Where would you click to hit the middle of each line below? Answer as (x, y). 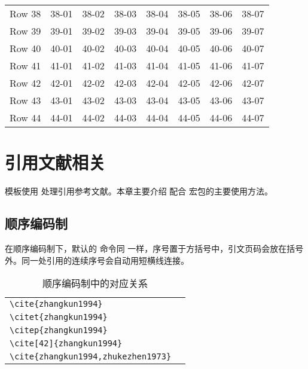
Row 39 (25, 31)
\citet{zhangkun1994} (59, 317)
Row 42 (25, 83)
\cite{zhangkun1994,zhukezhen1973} (91, 357)
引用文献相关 (55, 162)
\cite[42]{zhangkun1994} (66, 344)
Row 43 (25, 100)
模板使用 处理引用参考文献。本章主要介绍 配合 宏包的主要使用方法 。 (139, 191)
